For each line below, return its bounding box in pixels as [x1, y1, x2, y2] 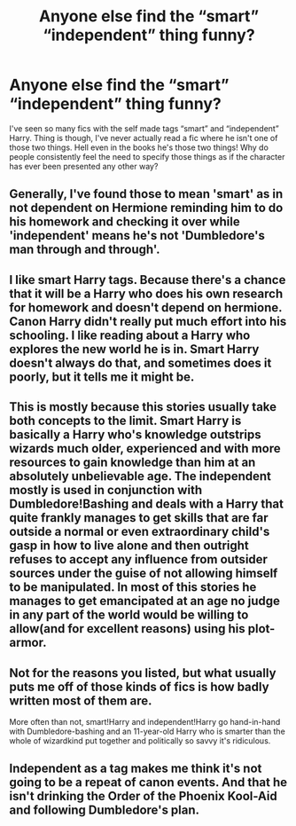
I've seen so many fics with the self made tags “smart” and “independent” [9, 122, 279, 134]
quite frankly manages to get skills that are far [9, 510, 269, 525]
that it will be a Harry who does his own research [9, 286, 284, 301]
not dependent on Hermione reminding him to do [9, 201, 284, 216]
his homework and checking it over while [9, 215, 241, 230]
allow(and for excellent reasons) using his [9, 621, 245, 636]
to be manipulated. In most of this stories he [9, 579, 257, 595]
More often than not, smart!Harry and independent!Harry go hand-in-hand [9, 716, 281, 727]
